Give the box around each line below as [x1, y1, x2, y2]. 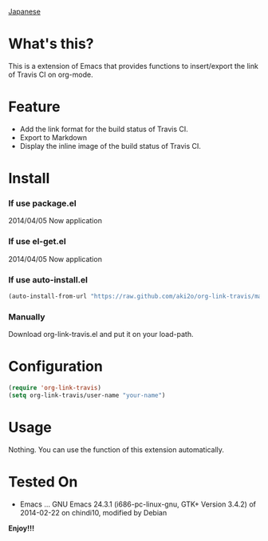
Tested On [8, 472, 78, 491]
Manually [8, 311, 45, 323]
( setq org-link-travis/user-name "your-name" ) [8, 391, 166, 399]
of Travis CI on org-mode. [8, 70, 93, 79]
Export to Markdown [19, 132, 88, 142]
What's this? [8, 35, 94, 53]
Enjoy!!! [8, 523, 34, 533]
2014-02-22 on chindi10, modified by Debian [19, 507, 167, 517]
